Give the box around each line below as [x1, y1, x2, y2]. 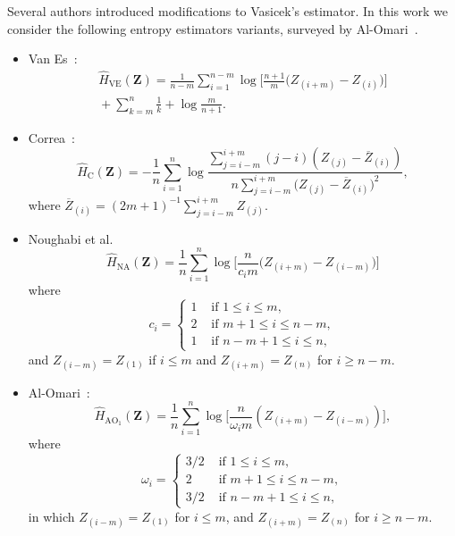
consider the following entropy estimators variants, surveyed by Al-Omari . [7, 19, 418, 38]
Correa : [28, 128, 76, 147]
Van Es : [28, 49, 78, 68]
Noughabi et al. [28, 229, 114, 247]
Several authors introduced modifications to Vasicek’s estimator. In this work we [7, 2, 448, 20]
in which [28, 507, 75, 525]
